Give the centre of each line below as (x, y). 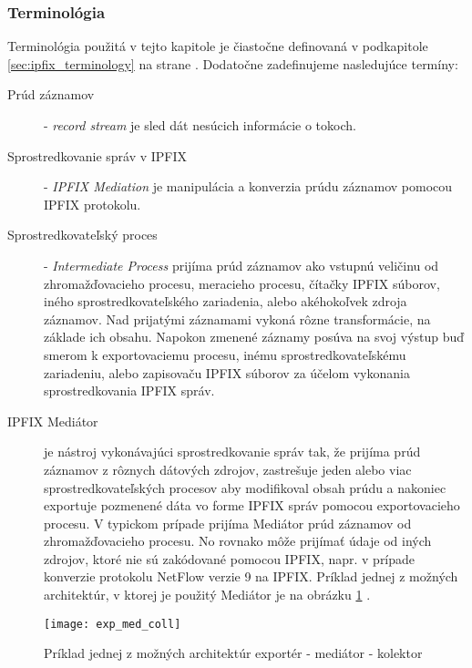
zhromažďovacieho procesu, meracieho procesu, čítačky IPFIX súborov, (242, 283)
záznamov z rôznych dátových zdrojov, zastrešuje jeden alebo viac (228, 469)
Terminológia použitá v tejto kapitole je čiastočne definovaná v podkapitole (218, 46)
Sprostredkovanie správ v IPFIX (97, 155)
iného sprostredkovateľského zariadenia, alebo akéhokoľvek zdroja (226, 301)
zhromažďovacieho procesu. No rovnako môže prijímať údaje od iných (238, 541)
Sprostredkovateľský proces (82, 235)
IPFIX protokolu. (92, 204)
